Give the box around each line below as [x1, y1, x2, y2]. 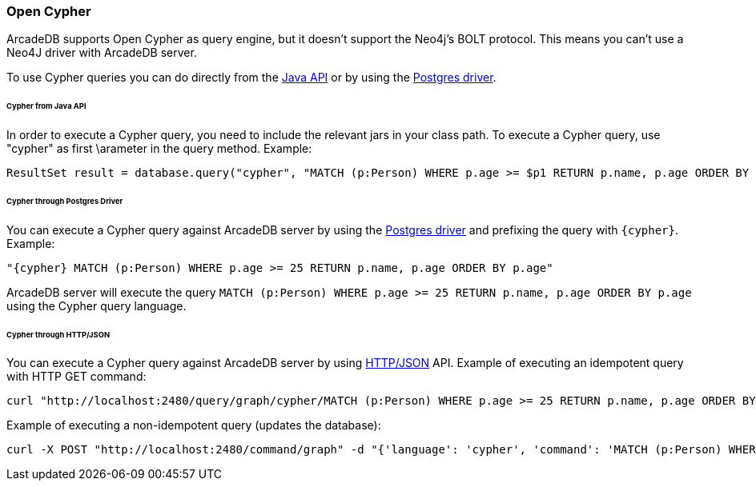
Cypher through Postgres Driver [6, 196, 123, 206]
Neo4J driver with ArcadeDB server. [6, 46, 197, 60]
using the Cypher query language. [6, 298, 187, 313]
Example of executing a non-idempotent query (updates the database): [6, 418, 381, 433]
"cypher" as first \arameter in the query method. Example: [6, 142, 312, 156]
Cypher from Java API [6, 102, 86, 111]
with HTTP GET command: [6, 369, 147, 384]
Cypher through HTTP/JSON [6, 329, 111, 339]
